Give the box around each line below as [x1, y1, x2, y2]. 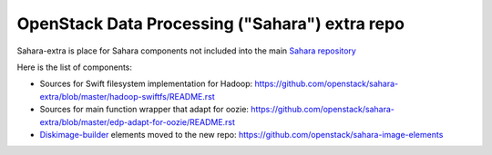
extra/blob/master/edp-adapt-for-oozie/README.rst [39, 116, 236, 127]
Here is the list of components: [16, 62, 132, 73]
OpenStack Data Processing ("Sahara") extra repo [16, 14, 405, 34]
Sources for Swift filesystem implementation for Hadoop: [39, 78, 253, 90]
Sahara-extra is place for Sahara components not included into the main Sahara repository [16, 45, 357, 56]
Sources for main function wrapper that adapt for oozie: [39, 104, 250, 115]
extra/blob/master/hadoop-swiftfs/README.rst [39, 91, 215, 102]
